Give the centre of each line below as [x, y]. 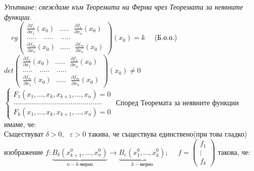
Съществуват [24, 134]
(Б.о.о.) [166, 37]
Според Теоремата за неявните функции [177, 102]
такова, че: [234, 152]
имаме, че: [20, 124]
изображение [24, 152]
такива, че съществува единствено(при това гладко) [168, 134]
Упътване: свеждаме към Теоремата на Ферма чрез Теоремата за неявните [124, 7]
